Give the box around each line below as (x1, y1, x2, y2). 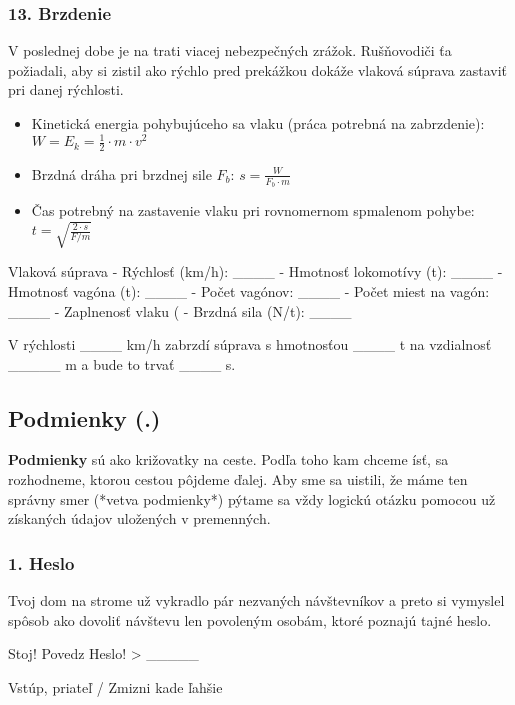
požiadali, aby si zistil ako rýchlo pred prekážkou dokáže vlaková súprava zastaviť (8, 59, 508, 80)
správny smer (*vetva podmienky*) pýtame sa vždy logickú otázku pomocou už (8, 488, 496, 509)
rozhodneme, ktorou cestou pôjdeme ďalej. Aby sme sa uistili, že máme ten (8, 469, 468, 490)
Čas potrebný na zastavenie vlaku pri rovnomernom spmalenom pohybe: (31, 200, 475, 221)
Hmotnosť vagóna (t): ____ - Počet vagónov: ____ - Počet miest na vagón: (8, 280, 490, 301)
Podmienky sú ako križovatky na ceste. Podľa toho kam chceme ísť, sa (8, 449, 449, 470)
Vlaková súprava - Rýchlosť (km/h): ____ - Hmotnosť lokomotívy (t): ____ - (8, 261, 503, 282)
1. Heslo (8, 550, 75, 575)
